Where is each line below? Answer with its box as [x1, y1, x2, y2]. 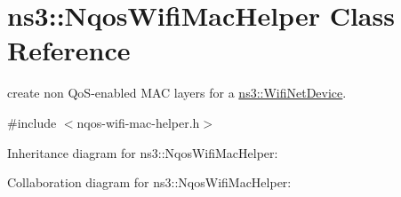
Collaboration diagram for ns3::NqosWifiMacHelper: [7, 173, 292, 192]
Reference [7, 32, 131, 68]
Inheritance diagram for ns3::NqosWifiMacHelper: [7, 143, 278, 162]
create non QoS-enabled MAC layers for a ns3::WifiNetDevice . [7, 83, 347, 102]
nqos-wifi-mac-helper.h [76, 113, 200, 131]
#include [7, 113, 57, 131]
